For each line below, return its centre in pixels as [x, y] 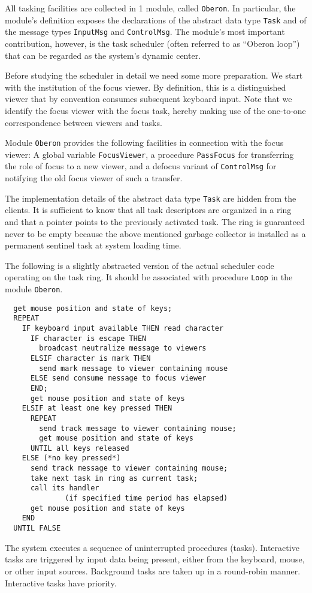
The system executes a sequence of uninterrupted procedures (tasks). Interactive [152, 547]
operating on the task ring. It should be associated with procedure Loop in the [149, 277]
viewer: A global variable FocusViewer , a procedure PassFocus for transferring [149, 154]
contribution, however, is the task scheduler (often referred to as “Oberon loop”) [152, 43]
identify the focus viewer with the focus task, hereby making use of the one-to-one [155, 110]
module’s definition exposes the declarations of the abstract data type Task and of [156, 20]
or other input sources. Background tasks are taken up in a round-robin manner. [153, 570]
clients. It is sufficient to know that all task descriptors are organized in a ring [148, 210]
